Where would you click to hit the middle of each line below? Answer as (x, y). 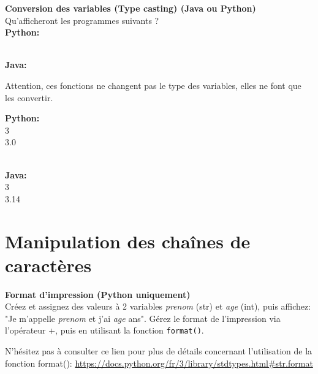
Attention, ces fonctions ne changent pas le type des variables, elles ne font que (153, 85)
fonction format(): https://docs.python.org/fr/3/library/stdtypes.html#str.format (159, 363)
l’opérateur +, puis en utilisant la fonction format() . (104, 330)
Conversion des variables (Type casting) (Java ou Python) (131, 8)
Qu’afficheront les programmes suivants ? (82, 20)
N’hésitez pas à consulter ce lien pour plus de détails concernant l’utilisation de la (159, 351)
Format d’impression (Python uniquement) (98, 294)
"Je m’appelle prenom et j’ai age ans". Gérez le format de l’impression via (143, 318)
